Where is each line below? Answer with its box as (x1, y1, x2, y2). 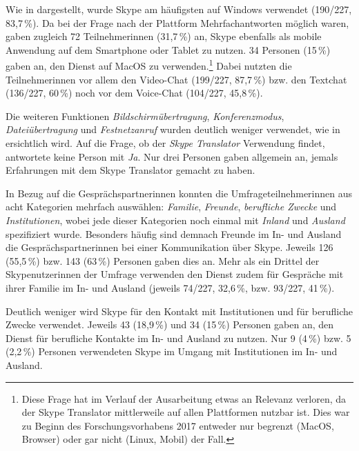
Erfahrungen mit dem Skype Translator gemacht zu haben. (6, 163, 255, 177)
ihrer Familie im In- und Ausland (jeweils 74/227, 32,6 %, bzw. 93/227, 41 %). (6, 280, 335, 294)
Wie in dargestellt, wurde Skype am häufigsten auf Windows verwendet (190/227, (6, 2, 352, 16)
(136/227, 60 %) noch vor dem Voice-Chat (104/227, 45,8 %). (6, 86, 263, 100)
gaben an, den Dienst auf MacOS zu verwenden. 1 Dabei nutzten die (6, 57, 292, 73)
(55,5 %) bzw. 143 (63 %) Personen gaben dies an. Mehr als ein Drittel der (6, 253, 320, 268)
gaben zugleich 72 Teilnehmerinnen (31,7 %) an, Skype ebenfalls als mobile (6, 29, 322, 43)
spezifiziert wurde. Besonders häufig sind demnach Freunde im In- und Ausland (6, 226, 342, 241)
